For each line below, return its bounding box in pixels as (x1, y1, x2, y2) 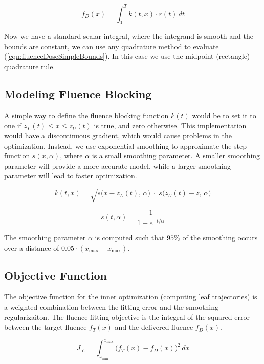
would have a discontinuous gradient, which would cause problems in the (4, 130, 232, 141)
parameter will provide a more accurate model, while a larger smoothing (4, 160, 231, 171)
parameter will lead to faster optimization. (4, 170, 137, 181)
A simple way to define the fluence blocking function (4, 110, 169, 120)
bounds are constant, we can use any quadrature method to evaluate (4, 41, 219, 51)
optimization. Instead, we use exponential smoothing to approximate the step (4, 140, 247, 151)
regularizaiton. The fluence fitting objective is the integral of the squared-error (4, 311, 250, 322)
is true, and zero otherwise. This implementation (94, 120, 247, 131)
